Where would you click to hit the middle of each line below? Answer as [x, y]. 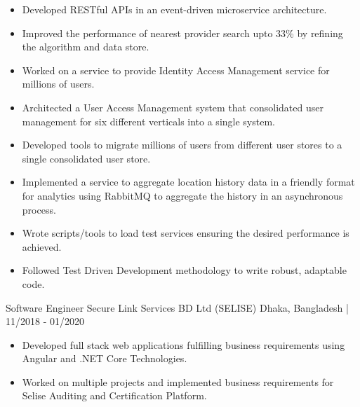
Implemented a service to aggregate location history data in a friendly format [188, 182]
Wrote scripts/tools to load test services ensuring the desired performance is [186, 233]
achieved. [42, 246]
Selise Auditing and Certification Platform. [114, 395]
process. [39, 209]
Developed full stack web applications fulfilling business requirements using [184, 344]
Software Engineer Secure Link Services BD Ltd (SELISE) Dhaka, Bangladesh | [177, 307]
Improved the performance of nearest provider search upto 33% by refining [182, 33]
